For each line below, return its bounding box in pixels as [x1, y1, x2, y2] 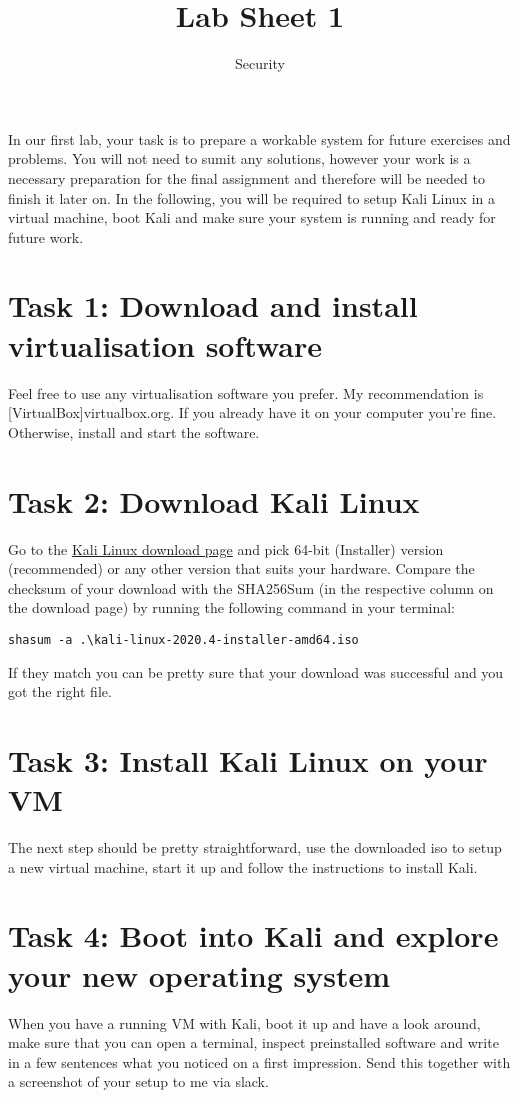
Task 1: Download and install [8, 285, 418, 326]
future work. [8, 226, 84, 247]
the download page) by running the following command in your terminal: [8, 597, 456, 618]
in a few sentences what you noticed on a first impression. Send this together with [8, 1051, 511, 1072]
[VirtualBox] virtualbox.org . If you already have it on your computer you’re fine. [8, 402, 497, 423]
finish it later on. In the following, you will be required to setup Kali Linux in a [8, 187, 496, 208]
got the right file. [8, 681, 112, 702]
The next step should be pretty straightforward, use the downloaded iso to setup [8, 837, 502, 858]
